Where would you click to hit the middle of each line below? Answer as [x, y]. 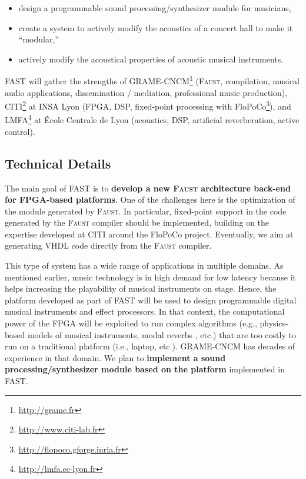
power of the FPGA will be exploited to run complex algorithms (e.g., [131, 323]
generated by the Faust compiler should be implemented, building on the [137, 222]
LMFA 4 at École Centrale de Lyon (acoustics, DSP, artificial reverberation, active [152, 119]
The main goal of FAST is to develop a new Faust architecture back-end [148, 188]
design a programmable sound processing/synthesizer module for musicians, [155, 8]
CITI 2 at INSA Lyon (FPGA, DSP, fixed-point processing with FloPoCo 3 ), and [148, 105]
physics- [274, 323]
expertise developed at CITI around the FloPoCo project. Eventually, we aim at [149, 234]
